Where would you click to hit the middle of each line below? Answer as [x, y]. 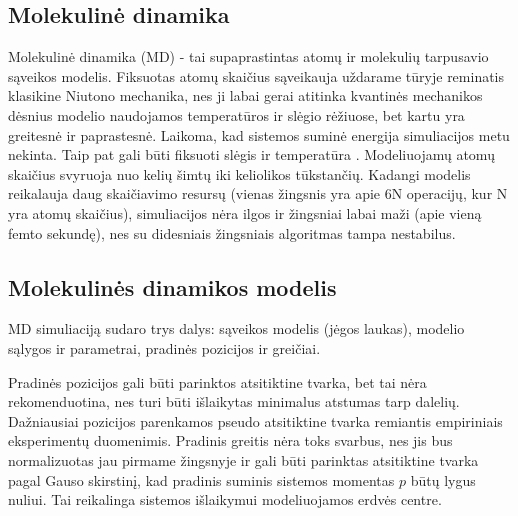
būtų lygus [443, 479]
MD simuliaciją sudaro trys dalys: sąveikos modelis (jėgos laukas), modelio [236, 328]
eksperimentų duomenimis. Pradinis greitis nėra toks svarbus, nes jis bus [230, 440]
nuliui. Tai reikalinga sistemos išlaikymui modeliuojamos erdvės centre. [225, 499]
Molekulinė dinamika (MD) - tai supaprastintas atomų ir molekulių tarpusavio [248, 56]
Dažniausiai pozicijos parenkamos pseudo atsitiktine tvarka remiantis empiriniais [255, 420]
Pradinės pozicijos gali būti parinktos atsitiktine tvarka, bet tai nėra [217, 381]
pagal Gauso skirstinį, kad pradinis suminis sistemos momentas [201, 479]
